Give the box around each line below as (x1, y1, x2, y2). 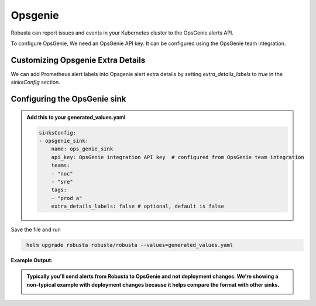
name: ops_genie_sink (51, 146, 114, 152)
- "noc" (51, 170, 73, 177)
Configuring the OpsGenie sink (11, 94, 126, 104)
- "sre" (51, 178, 73, 185)
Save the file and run (11, 226, 61, 233)
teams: (51, 162, 70, 169)
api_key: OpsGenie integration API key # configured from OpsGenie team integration (51, 154, 304, 160)
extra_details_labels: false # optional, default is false (51, 203, 225, 210)
